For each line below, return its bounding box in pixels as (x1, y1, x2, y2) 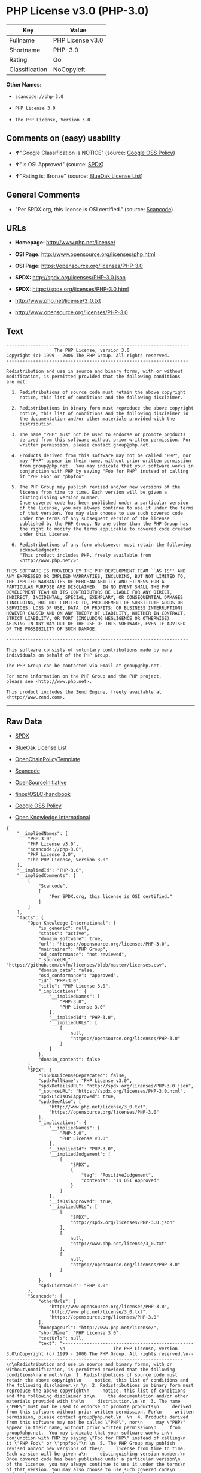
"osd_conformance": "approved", (38, 973, 119, 979)
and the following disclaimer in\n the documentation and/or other (6, 1393, 188, 1399)
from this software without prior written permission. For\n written (6, 1409, 194, 1415)
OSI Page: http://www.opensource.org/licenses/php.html (14, 251, 156, 258)
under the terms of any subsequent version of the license (19, 515, 170, 522)
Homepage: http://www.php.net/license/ (14, 239, 115, 246)
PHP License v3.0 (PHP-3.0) (6, 4, 149, 18)
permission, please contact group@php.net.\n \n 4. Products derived (6, 1414, 188, 1420)
